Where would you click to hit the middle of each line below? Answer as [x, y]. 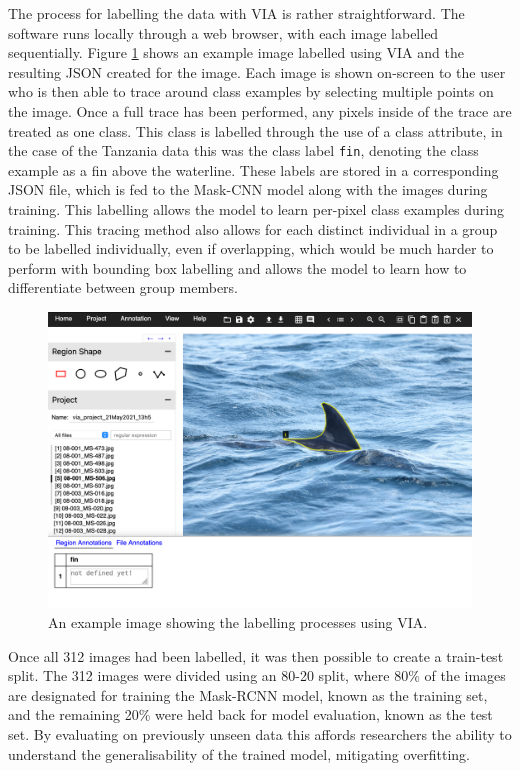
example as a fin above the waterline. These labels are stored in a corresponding [253, 169]
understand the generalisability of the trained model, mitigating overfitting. [239, 753]
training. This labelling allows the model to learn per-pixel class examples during [256, 209]
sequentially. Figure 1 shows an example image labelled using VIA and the [236, 52]
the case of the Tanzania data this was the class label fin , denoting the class [243, 150]
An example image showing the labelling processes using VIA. [238, 622]
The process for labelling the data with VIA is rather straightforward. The [236, 13]
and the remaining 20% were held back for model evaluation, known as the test [250, 714]
